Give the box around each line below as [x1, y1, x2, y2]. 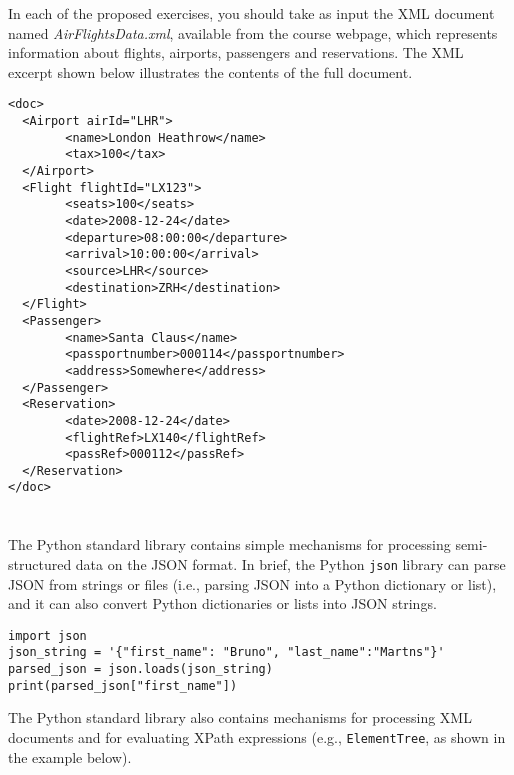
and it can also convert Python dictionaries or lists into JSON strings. [8, 593, 437, 614]
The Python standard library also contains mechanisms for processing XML [8, 707, 472, 728]
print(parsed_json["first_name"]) [8, 678, 238, 693]
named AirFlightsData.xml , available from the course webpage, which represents [8, 22, 498, 43]
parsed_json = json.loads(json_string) [8, 662, 273, 677]
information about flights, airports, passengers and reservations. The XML [8, 42, 464, 63]
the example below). [8, 746, 132, 767]
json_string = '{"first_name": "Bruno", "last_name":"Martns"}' [8, 645, 445, 660]
